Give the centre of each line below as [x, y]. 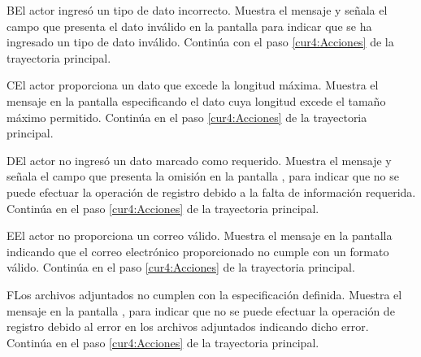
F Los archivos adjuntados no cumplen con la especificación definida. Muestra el [204, 294]
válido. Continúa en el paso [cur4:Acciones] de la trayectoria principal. [181, 267]
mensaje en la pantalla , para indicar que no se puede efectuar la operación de [201, 310]
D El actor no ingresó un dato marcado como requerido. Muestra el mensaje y [199, 160]
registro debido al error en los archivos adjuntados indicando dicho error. [188, 327]
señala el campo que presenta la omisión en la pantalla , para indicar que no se [203, 176]
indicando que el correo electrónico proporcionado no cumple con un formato [198, 251]
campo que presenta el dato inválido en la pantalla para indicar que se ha [189, 26]
